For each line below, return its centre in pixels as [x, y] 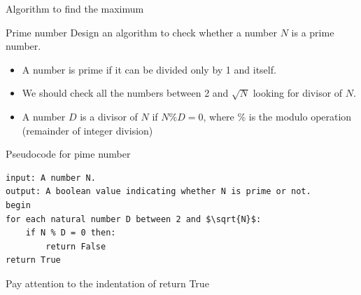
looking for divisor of [298, 93]
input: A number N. [51, 178]
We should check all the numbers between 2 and [125, 93]
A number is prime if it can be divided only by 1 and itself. [149, 69]
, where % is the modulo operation [277, 116]
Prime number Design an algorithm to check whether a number [141, 32]
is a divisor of [109, 116]
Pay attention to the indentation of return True [107, 283]
